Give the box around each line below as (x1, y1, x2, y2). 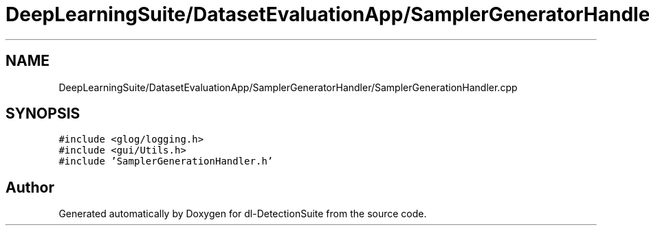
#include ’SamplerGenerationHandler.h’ (58, 156, 274, 167)
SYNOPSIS (5, 105, 80, 123)
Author (5, 178, 54, 196)
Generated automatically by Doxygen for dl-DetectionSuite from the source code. (58, 208, 427, 220)
